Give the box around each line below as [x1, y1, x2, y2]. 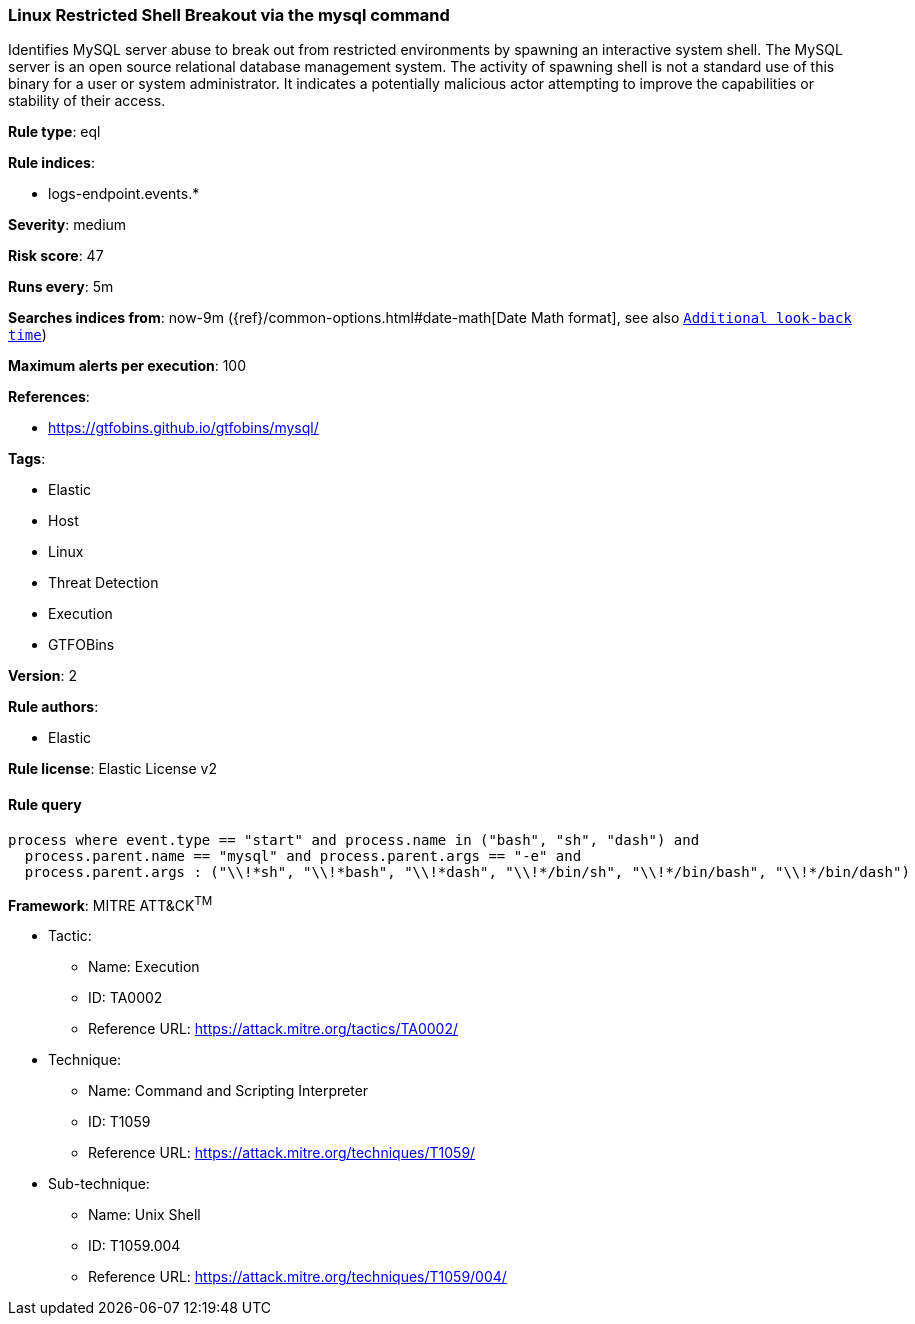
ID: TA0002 [88, 989, 163, 1007]
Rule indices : [8, 154, 95, 172]
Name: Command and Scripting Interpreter [88, 1082, 369, 1100]
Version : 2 [8, 667, 78, 685]
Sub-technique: [48, 1175, 150, 1193]
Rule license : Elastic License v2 [8, 760, 217, 778]
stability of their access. [8, 92, 166, 110]
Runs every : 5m [8, 278, 114, 296]
